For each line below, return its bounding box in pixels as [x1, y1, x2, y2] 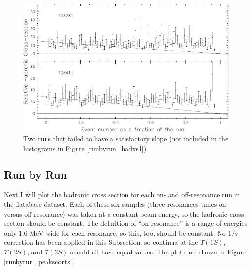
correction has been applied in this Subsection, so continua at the [4, 237, 198, 247]
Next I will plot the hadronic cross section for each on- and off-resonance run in [4, 189, 240, 200]
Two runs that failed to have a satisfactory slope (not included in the [23, 133, 229, 143]
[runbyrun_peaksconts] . [4, 256, 74, 266]
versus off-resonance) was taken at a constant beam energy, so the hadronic [4, 208, 228, 219]
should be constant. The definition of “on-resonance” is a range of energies [26, 218, 248, 228]
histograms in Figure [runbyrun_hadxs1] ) [23, 143, 147, 153]
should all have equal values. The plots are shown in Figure [70, 246, 247, 256]
